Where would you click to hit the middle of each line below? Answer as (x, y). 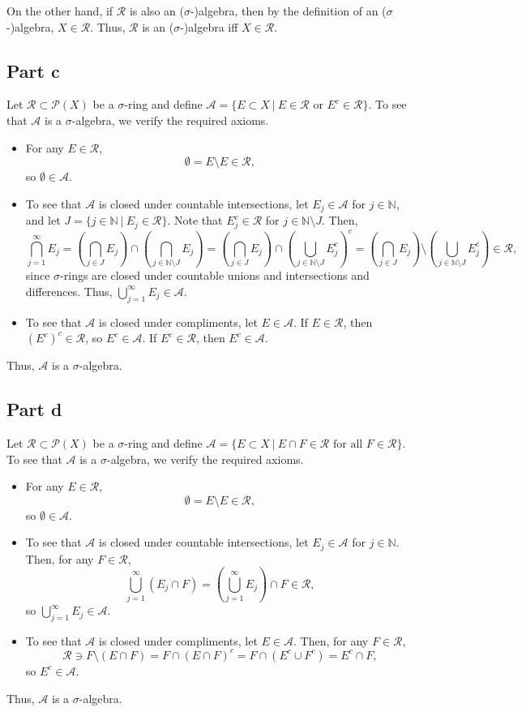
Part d (34, 409)
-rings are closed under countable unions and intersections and (215, 275)
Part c (33, 70)
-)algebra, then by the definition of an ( (288, 11)
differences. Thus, (69, 291)
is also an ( (156, 11)
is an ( (158, 26)
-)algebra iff (209, 26)
